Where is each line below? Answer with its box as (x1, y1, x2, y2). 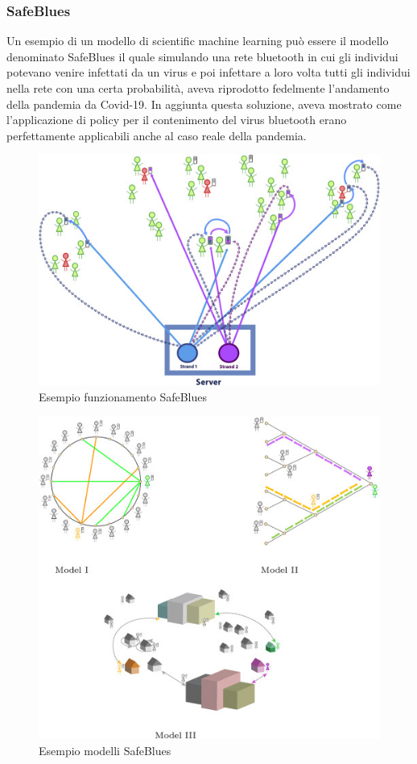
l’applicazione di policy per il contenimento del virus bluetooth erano (6, 111, 347, 128)
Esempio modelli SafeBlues (39, 741, 171, 758)
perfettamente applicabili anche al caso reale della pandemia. (6, 127, 307, 143)
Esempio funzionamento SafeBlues (39, 388, 207, 405)
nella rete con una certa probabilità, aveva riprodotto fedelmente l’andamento (6, 80, 390, 96)
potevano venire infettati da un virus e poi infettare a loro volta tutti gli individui (6, 64, 411, 81)
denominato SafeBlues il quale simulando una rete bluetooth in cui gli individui (6, 48, 398, 64)
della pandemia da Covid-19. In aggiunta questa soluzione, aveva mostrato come (6, 95, 402, 112)
